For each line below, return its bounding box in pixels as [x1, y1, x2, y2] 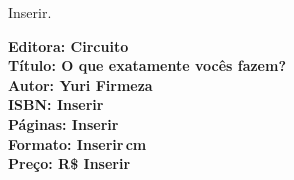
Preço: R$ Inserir [8, 153, 131, 174]
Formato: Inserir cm [8, 133, 147, 154]
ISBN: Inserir [8, 94, 104, 115]
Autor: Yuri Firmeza [8, 74, 153, 95]
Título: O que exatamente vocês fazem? [8, 55, 287, 76]
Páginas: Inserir [8, 113, 119, 134]
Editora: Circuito [8, 35, 129, 56]
